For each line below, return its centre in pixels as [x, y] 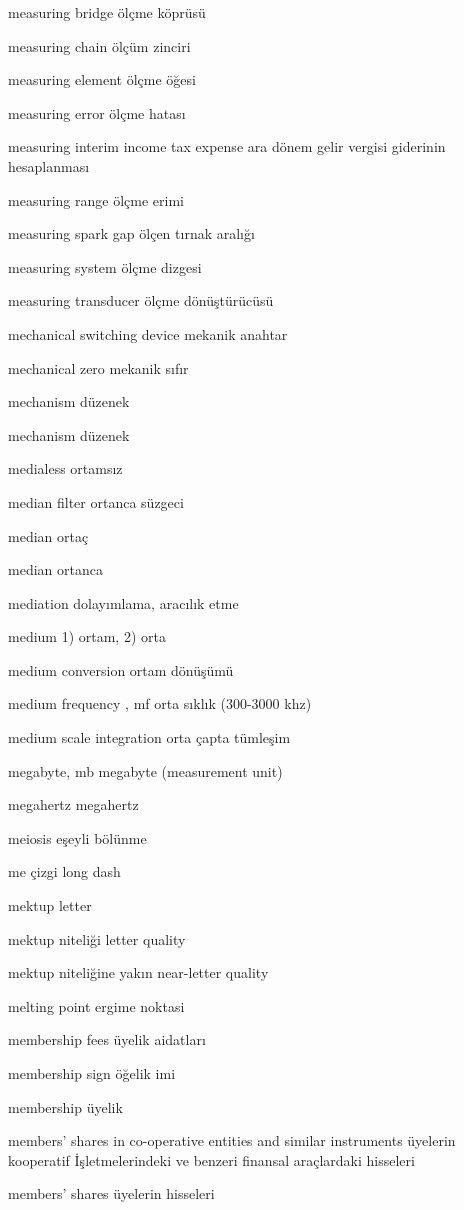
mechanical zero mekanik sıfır [98, 367]
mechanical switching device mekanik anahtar [148, 333]
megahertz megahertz [73, 804]
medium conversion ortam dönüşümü [121, 669]
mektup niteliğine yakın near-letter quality [138, 972]
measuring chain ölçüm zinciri [99, 45]
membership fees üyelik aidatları [107, 1039]
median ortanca [55, 569]
